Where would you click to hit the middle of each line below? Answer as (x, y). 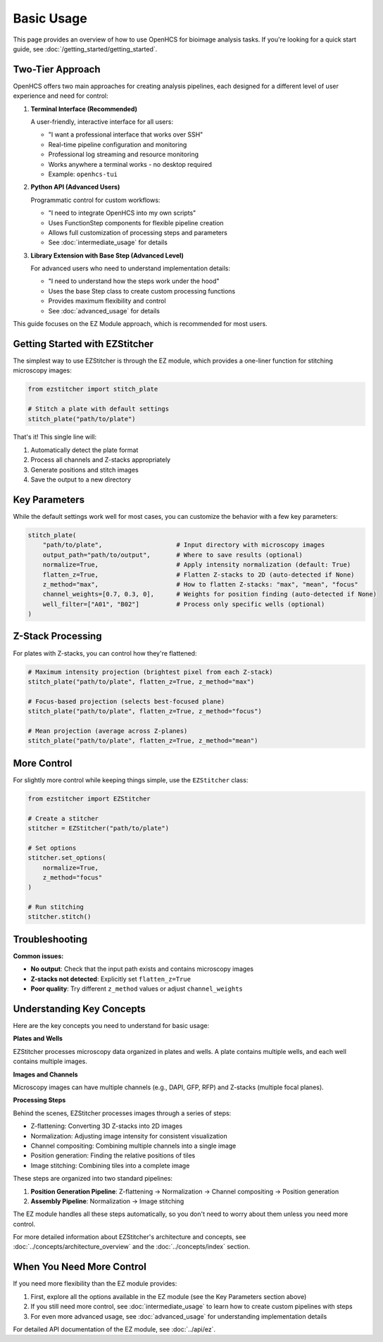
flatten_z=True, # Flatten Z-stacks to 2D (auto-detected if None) (199, 575)
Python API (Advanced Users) (75, 187)
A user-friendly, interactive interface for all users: (102, 122)
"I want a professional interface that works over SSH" (126, 134)
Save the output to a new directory (81, 479)
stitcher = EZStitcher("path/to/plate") (98, 828)
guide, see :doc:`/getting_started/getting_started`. (85, 49)
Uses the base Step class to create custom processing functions (142, 291)
